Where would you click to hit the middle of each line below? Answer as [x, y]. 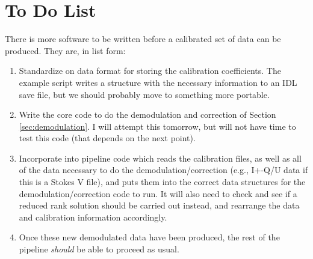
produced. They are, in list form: [65, 50]
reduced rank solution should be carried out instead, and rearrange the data [159, 205]
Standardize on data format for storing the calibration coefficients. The [150, 71]
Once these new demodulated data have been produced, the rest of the [149, 237]
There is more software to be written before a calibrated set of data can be [143, 39]
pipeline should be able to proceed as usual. [99, 249]
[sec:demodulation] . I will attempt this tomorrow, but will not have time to [157, 126]
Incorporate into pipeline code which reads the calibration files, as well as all [160, 158]
